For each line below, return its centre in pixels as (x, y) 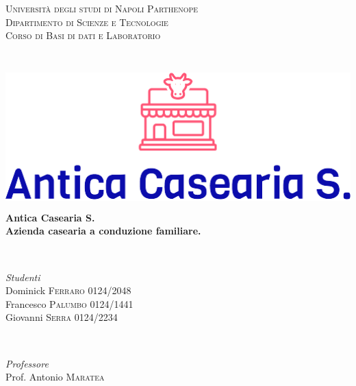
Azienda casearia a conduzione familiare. (103, 231)
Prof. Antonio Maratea (55, 377)
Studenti (23, 277)
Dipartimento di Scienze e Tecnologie (87, 22)
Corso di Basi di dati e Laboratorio (83, 35)
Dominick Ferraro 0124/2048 (68, 290)
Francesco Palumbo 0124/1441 (69, 303)
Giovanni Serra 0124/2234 (62, 317)
